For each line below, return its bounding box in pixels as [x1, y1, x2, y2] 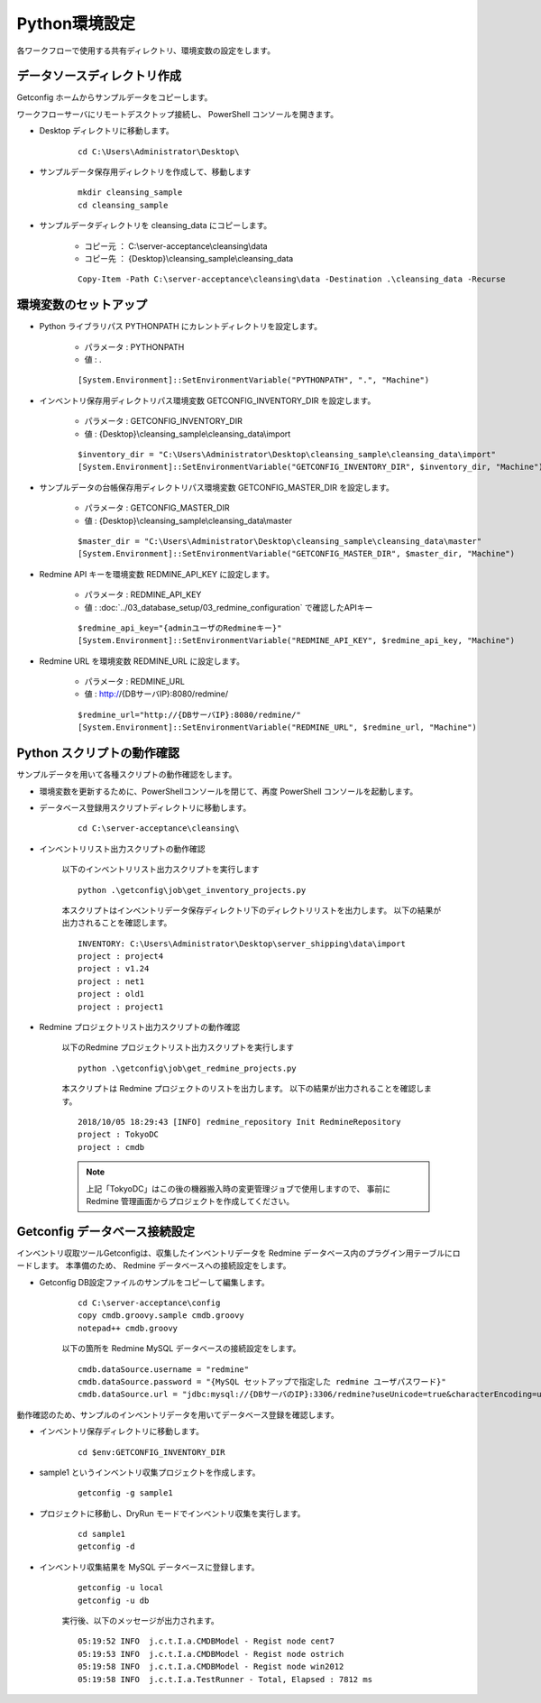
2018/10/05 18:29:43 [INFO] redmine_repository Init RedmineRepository [78, 1117, 401, 1127]
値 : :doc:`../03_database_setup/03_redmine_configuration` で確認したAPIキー [84, 602, 373, 612]
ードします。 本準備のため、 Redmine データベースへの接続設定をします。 [16, 1260, 291, 1271]
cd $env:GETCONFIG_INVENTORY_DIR [78, 1447, 225, 1457]
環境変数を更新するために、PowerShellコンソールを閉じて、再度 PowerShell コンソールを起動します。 [39, 786, 418, 796]
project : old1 [78, 989, 145, 999]
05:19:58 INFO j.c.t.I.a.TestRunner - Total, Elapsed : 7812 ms [78, 1674, 373, 1684]
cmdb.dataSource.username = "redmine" [78, 1364, 250, 1375]
